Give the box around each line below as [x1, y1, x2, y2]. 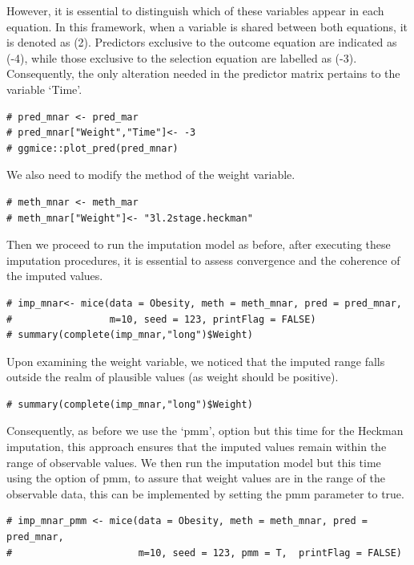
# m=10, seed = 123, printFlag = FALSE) [6, 313, 316, 325]
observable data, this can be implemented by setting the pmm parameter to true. [6, 485, 404, 502]
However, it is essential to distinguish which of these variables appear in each [6, 2, 384, 18]
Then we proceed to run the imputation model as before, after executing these [6, 236, 391, 253]
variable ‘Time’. [6, 80, 82, 97]
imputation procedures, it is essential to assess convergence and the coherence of [6, 251, 400, 268]
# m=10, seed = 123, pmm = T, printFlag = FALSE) [6, 547, 402, 559]
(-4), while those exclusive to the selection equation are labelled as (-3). [6, 49, 357, 66]
